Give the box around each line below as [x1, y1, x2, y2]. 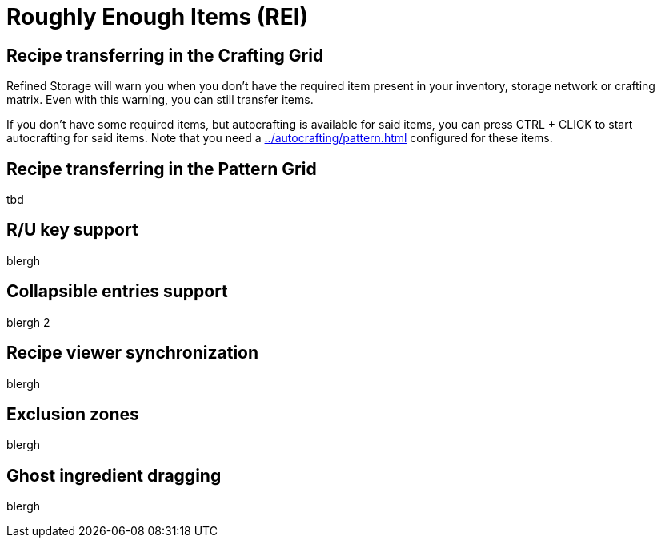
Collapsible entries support [6, 281, 228, 302]
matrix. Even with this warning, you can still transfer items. [6, 93, 314, 107]
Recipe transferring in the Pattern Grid [6, 158, 317, 179]
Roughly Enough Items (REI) [6, 3, 309, 30]
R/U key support [6, 220, 138, 240]
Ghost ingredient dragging [6, 465, 222, 486]
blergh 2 [6, 315, 50, 329]
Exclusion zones [6, 403, 139, 424]
